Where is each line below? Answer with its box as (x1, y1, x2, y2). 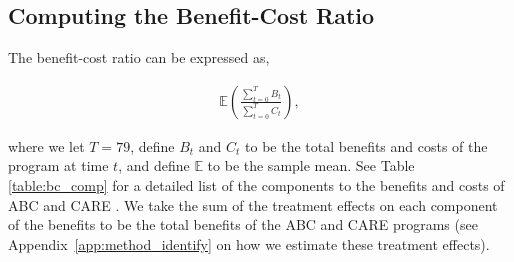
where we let (8, 135, 85, 156)
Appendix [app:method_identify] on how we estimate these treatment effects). (8, 233, 490, 254)
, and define (118, 155, 190, 176)
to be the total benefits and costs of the (245, 135, 488, 156)
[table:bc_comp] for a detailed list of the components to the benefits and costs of (8, 175, 505, 196)
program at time (8, 155, 109, 176)
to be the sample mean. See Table (207, 155, 415, 176)
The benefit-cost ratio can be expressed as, (8, 47, 270, 68)
